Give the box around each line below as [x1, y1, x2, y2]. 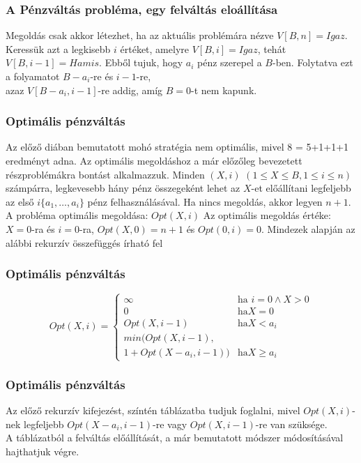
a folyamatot [6, 69, 60, 83]
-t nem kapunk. [191, 82, 257, 97]
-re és [90, 69, 114, 83]
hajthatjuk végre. [6, 444, 79, 459]
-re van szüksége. [255, 416, 328, 431]
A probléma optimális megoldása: [6, 208, 148, 222]
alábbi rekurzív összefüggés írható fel [6, 235, 163, 250]
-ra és [31, 221, 55, 236]
